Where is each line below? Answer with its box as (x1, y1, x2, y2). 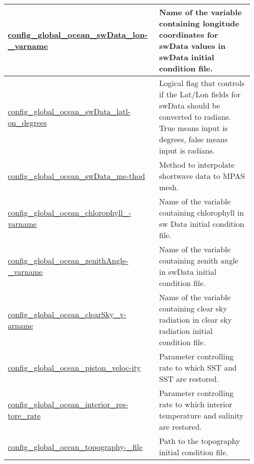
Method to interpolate (159, 159, 235, 170)
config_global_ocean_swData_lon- (8, 29, 148, 40)
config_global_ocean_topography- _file (8, 441, 143, 452)
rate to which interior (159, 398, 233, 410)
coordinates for (159, 29, 218, 40)
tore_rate (8, 410, 41, 421)
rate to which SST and (159, 362, 237, 373)
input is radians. (159, 145, 215, 156)
